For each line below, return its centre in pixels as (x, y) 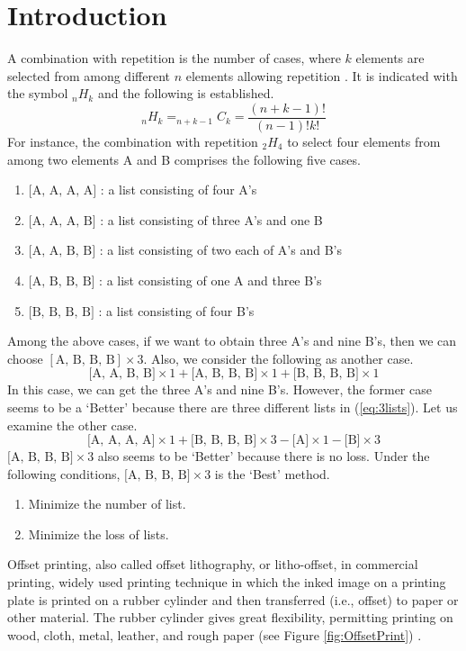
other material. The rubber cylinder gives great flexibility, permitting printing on (230, 617)
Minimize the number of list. (107, 504)
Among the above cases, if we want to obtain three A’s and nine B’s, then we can (232, 341)
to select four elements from (364, 141)
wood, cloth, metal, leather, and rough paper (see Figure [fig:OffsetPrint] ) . (215, 634)
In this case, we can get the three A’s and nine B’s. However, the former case (220, 389)
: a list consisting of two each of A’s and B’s (220, 250)
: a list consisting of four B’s (176, 310)
